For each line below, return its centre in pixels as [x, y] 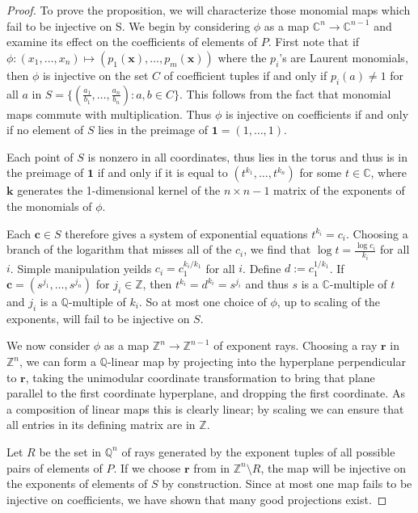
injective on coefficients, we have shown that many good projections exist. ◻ [197, 499]
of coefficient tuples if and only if [245, 75]
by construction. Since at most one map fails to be [287, 484]
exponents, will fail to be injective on [98, 318]
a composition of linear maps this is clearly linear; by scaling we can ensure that [205, 408]
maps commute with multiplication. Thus [109, 114]
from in [212, 467]
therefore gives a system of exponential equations [186, 233]
